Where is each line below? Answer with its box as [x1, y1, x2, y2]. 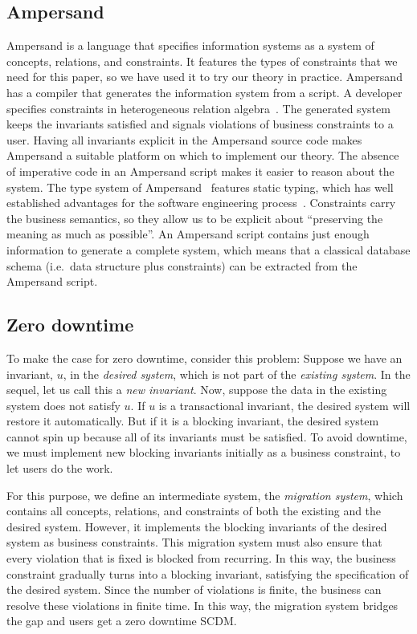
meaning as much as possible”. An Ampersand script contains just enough [6, 226, 370, 242]
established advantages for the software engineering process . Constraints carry [6, 194, 396, 211]
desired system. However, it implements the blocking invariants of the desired [6, 518, 387, 534]
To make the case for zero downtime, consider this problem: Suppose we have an [6, 349, 403, 366]
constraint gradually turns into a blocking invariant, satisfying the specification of [6, 565, 409, 582]
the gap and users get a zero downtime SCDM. [6, 612, 237, 629]
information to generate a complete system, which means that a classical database [6, 241, 411, 258]
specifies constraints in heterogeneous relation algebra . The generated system [6, 100, 390, 116]
